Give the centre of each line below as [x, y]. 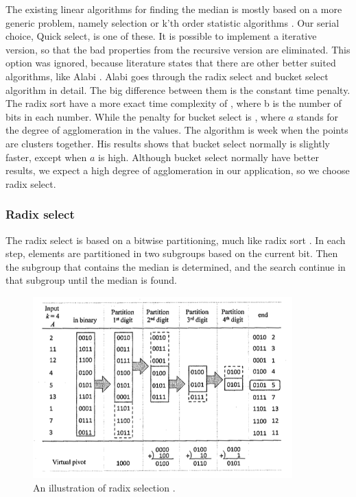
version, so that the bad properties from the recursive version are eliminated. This [178, 49]
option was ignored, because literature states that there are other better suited [171, 63]
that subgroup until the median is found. [91, 280]
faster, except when [46, 157]
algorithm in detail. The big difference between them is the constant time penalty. [178, 89]
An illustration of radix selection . [104, 487]
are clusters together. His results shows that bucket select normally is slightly [168, 143]
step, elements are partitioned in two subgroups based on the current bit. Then [172, 253]
